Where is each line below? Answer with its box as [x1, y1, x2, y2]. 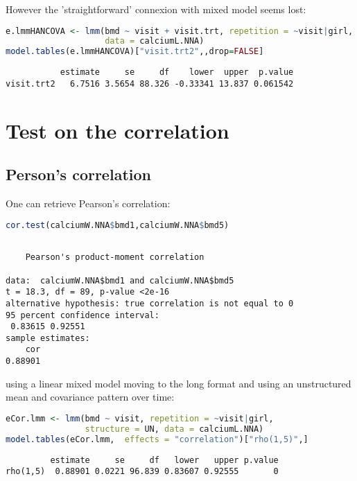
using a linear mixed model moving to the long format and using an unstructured [6, 376, 351, 390]
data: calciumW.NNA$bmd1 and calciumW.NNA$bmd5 [6, 275, 234, 286]
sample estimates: [6, 333, 90, 343]
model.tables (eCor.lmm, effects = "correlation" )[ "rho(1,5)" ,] [6, 434, 308, 444]
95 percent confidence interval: [6, 310, 159, 320]
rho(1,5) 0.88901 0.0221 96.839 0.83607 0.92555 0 [6, 466, 279, 477]
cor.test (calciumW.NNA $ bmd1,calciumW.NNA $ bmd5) [6, 220, 229, 230]
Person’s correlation [6, 164, 151, 185]
